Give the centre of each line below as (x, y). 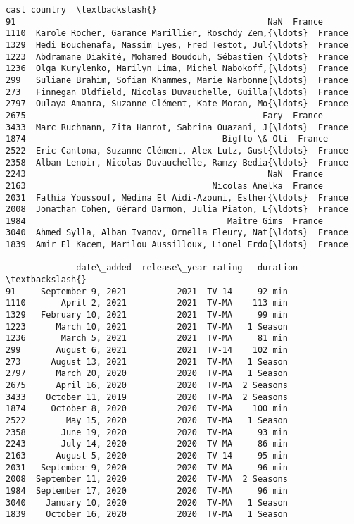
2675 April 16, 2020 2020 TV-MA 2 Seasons (147, 385)
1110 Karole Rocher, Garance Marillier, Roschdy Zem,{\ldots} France (177, 33)
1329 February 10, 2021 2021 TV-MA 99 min (147, 315)
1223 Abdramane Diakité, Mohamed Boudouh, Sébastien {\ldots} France (177, 57)
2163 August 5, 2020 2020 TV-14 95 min (147, 455)
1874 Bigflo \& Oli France (167, 139)
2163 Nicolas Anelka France (165, 186)
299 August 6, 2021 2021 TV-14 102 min (147, 350)
